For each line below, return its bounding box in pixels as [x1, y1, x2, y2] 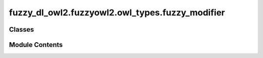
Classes [9, 25, 34, 34]
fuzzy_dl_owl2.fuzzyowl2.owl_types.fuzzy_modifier [9, 7, 225, 18]
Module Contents [9, 41, 63, 49]
